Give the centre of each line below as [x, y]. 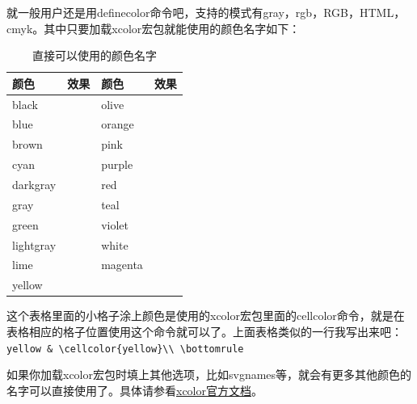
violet [115, 224]
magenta [122, 265]
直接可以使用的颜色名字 [94, 55]
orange [118, 124]
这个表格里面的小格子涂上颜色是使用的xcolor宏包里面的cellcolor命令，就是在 [206, 316]
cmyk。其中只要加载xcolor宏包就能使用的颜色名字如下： [154, 28]
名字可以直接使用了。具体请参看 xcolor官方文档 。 [135, 390]
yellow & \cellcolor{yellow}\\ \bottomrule [125, 349]
